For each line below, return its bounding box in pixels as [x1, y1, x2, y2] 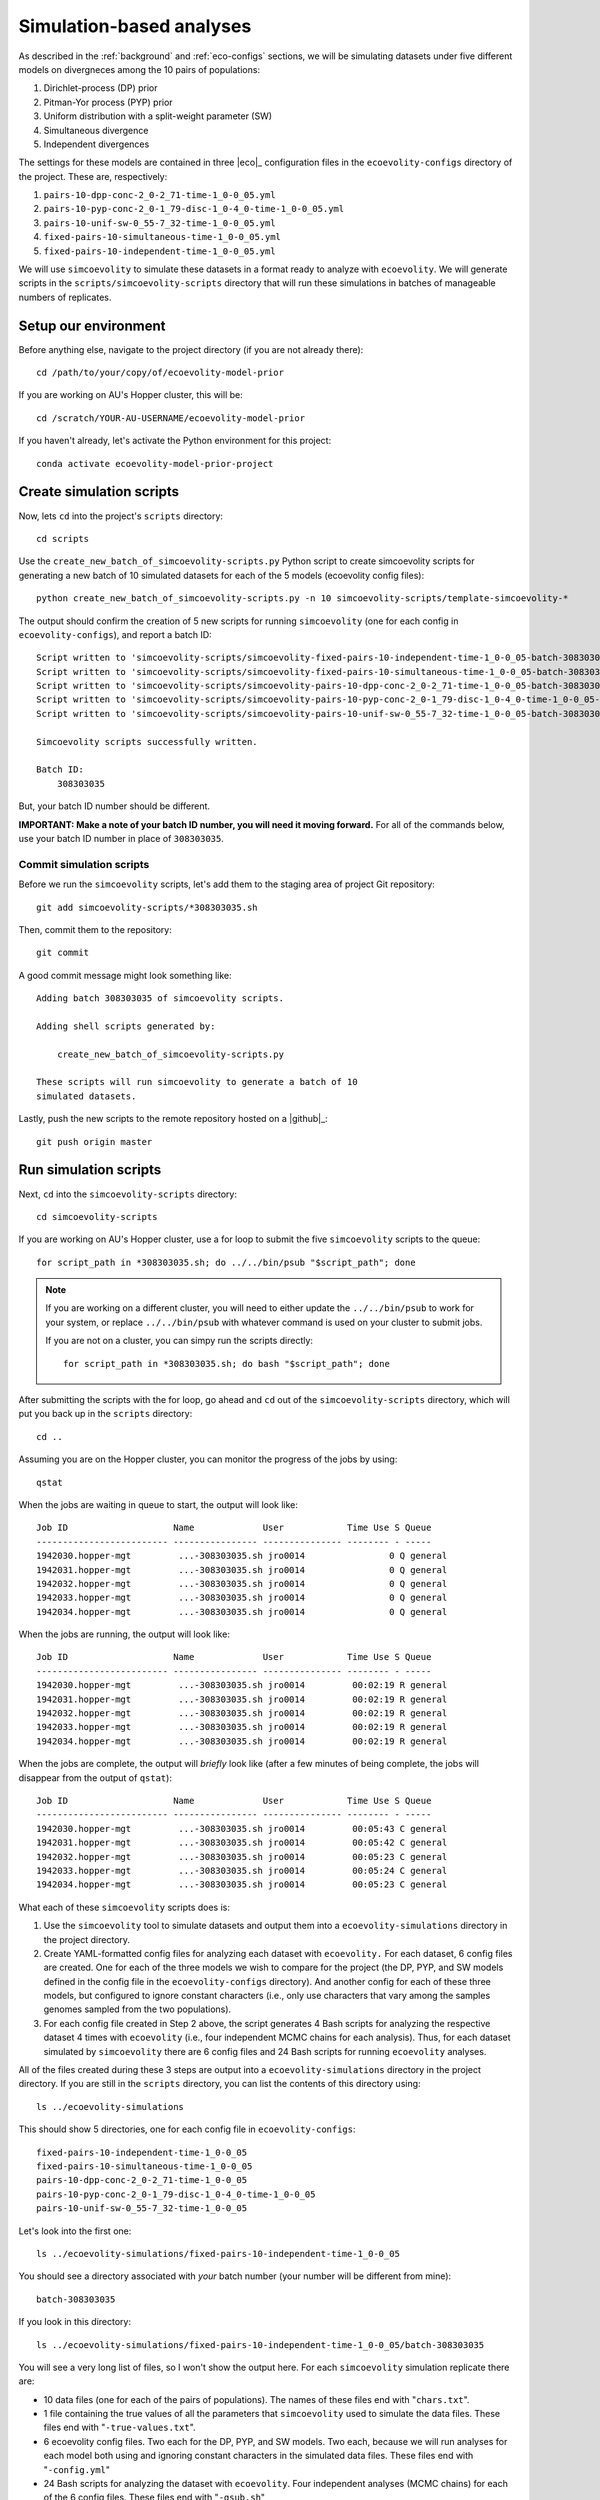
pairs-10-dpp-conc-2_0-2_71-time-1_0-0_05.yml [43, 190, 276, 201]
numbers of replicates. [18, 291, 112, 303]
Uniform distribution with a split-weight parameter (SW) [43, 110, 273, 122]
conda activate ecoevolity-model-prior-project [36, 458, 274, 469]
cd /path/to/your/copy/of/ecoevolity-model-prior [36, 367, 285, 379]
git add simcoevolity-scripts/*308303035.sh [36, 901, 259, 913]
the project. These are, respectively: [18, 170, 168, 182]
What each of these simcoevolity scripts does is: [18, 1901, 230, 1913]
